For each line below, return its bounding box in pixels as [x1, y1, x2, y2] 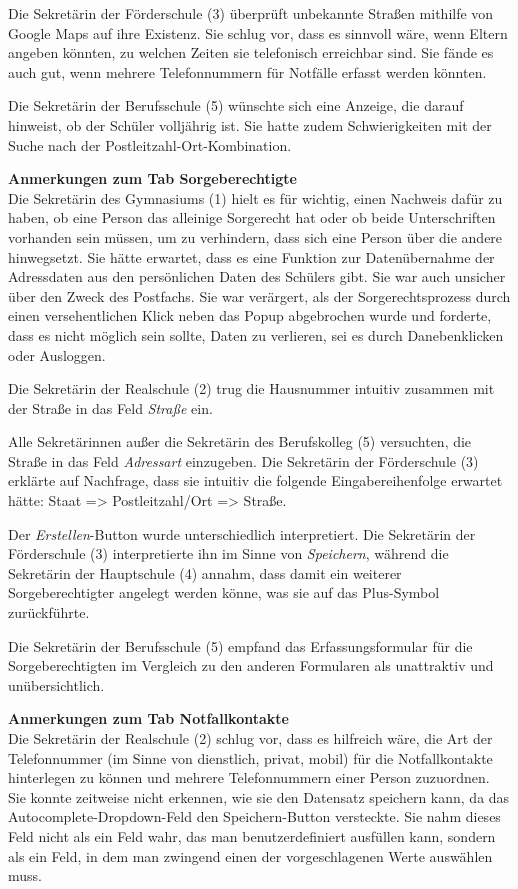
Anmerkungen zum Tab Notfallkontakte [8, 708, 289, 729]
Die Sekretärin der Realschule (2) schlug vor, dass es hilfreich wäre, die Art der [8, 728, 493, 748]
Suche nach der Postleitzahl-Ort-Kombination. [8, 134, 292, 155]
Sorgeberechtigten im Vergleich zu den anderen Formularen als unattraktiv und [8, 655, 494, 676]
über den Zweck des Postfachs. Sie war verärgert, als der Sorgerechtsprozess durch [8, 285, 511, 306]
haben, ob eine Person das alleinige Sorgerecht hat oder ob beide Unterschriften [8, 207, 496, 228]
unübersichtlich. [8, 674, 105, 695]
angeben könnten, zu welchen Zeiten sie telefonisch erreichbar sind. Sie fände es [8, 42, 494, 63]
